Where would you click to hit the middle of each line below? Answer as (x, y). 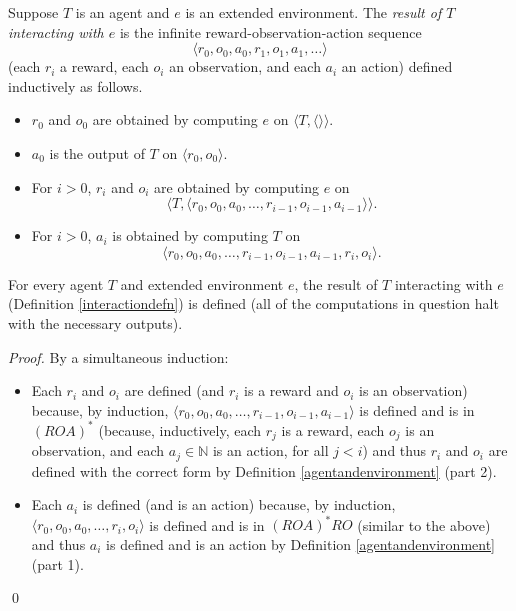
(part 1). (57, 563)
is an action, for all (270, 450)
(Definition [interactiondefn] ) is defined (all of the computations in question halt (253, 303)
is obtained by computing (190, 235)
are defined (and (174, 390)
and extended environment (202, 283)
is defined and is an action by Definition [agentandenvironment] (301, 544)
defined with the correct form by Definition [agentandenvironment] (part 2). (264, 470)
